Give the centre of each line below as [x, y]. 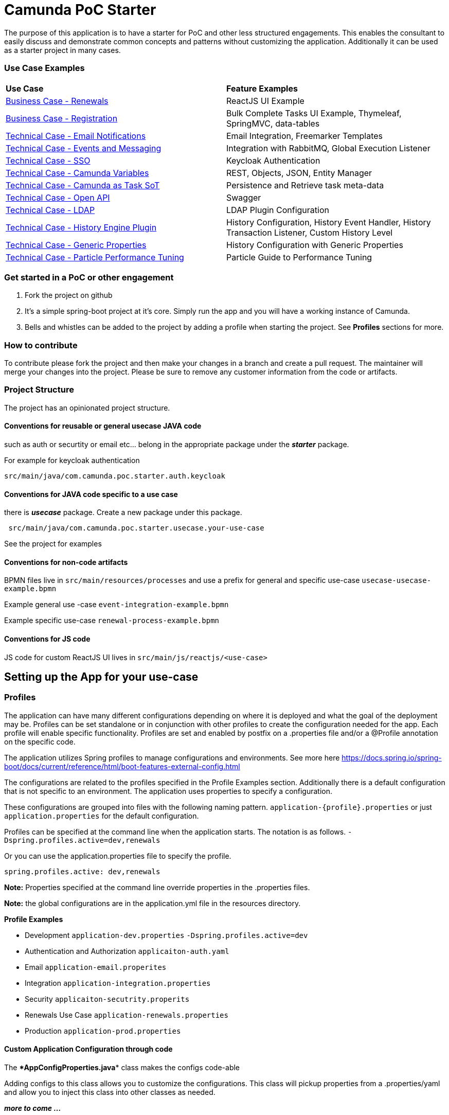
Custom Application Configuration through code [88, 1049]
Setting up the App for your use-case [101, 677]
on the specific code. [40, 741]
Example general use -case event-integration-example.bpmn [116, 605]
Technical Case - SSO [48, 160]
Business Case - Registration [62, 118]
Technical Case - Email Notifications [76, 136]
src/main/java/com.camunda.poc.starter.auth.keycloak [115, 476]
